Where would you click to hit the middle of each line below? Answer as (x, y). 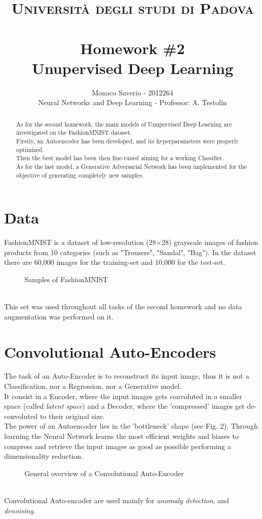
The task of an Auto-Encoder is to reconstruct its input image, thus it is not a (127, 376)
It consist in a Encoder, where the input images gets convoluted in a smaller (123, 396)
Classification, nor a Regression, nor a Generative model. (93, 386)
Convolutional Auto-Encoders (110, 351)
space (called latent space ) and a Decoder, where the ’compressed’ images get (124, 406)
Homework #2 (133, 48)
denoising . (20, 510)
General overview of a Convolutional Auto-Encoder (104, 473)
